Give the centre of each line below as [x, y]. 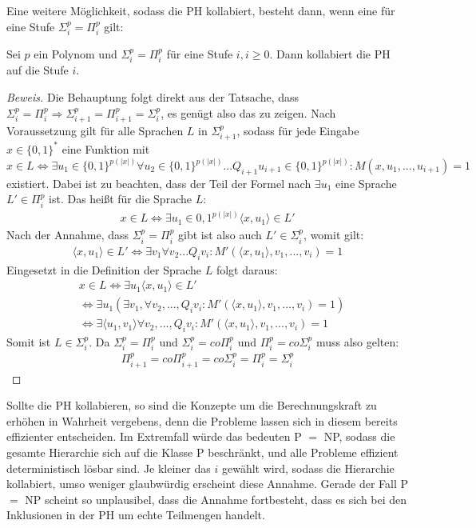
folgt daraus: [247, 269]
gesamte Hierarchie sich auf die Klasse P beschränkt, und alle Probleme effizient [202, 452]
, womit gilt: [334, 235]
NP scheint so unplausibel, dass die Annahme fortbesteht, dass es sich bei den [216, 499]
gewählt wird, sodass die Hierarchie [308, 468]
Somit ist [29, 342]
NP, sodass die [359, 436]
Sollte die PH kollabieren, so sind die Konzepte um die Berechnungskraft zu [192, 405]
